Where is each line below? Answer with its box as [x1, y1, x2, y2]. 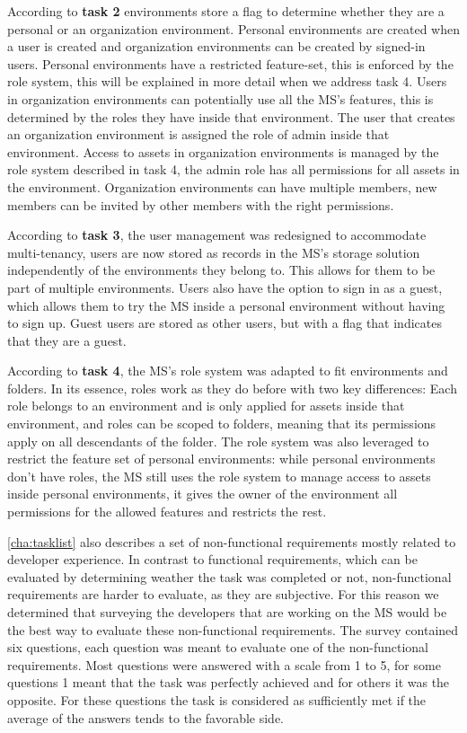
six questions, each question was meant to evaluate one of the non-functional [7, 638, 428, 657]
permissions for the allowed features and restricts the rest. [7, 502, 327, 521]
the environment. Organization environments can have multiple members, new [7, 177, 437, 196]
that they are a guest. [7, 331, 127, 349]
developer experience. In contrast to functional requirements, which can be [7, 550, 418, 569]
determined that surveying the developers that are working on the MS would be [7, 603, 447, 621]
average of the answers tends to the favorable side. [7, 708, 284, 727]
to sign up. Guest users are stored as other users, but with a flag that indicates [7, 314, 442, 332]
